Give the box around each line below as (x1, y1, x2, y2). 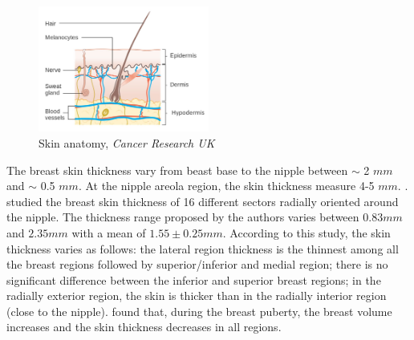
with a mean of (71, 224, 146, 241)
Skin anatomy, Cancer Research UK (39, 134, 215, 151)
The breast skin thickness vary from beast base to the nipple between (6, 161, 348, 178)
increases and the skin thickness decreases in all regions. (6, 318, 282, 335)
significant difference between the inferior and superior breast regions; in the (6, 271, 381, 288)
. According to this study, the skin (222, 224, 391, 241)
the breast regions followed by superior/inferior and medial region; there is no (6, 256, 388, 273)
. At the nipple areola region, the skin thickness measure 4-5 (78, 177, 375, 194)
